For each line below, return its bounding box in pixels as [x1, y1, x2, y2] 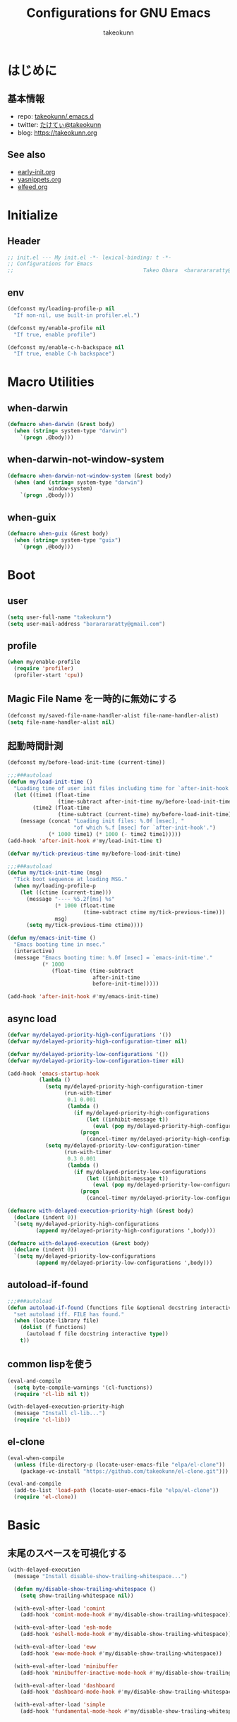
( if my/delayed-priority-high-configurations [73, 1109, 210, 1116]
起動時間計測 [7, 739, 63, 752]
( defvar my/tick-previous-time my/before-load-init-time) [7, 850, 181, 857]
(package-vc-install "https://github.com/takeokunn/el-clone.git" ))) [20, 1467, 229, 1475]
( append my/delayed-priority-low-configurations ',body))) [35, 1259, 213, 1267]
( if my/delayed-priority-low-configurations [73, 1168, 207, 1175]
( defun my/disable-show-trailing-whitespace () [13, 1585, 157, 1592]
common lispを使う [7, 1358, 93, 1370]
